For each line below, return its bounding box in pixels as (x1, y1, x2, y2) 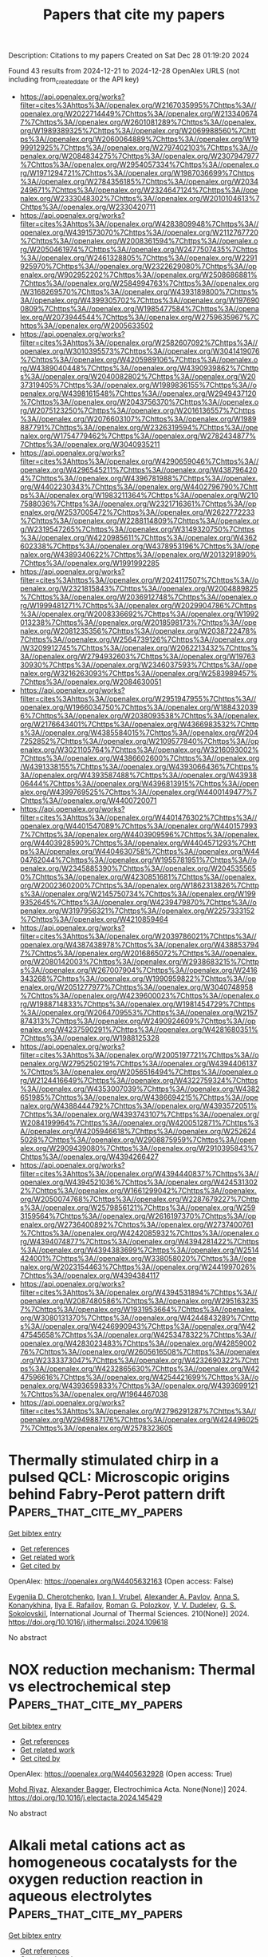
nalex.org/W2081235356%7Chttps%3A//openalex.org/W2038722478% (19, 626, 257, 635)
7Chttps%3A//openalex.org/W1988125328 (19, 1033, 160, 1042)
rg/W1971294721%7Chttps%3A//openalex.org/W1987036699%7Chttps (19, 168, 255, 177)
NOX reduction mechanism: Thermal (8, 1661, 256, 1679)
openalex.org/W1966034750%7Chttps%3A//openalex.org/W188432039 (19, 702, 258, 712)
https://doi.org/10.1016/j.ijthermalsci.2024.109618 (8, 1617, 169, 1627)
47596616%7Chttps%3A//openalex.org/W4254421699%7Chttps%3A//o (19, 1372, 259, 1382)
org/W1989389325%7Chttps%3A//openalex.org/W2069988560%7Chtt (19, 125, 257, 135)
